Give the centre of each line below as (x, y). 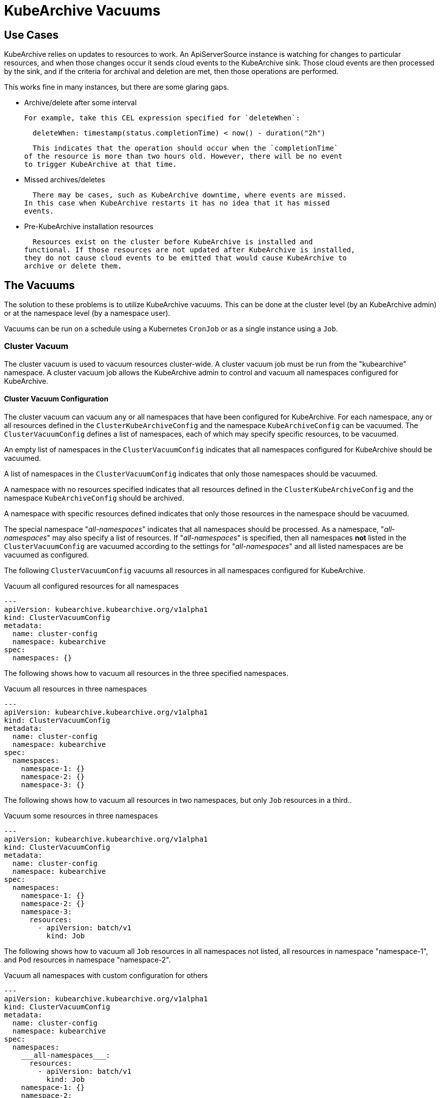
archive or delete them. (73, 266)
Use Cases (31, 35)
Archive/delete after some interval (81, 103)
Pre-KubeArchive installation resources (89, 227)
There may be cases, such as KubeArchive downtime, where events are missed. (190, 195)
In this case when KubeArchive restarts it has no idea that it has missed (177, 203)
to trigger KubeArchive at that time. (101, 164)
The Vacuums (40, 285)
